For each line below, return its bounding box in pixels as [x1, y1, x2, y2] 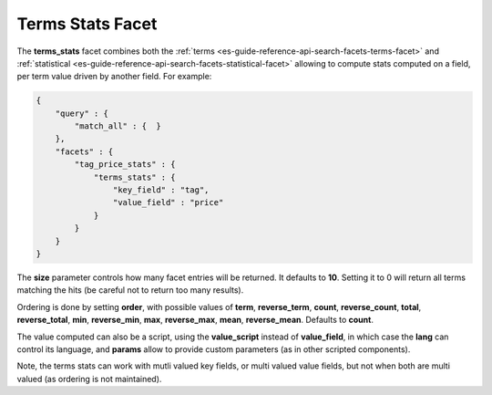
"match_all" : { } [74, 121, 161, 131]
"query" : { [55, 108, 109, 119]
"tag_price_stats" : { [74, 160, 177, 170]
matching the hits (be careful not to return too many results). [16, 285, 244, 296]
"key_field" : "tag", [112, 185, 210, 195]
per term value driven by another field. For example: [16, 71, 212, 82]
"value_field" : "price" [112, 197, 224, 208]
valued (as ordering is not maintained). [16, 373, 162, 384]
